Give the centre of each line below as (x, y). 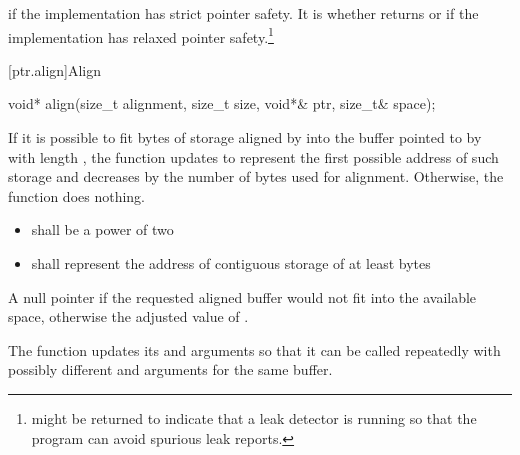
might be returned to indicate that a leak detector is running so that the (254, 417)
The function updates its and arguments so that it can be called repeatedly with (254, 349)
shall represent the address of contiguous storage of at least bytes (231, 263)
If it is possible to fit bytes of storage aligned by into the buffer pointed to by (245, 137)
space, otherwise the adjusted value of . (128, 316)
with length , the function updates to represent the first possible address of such (253, 156)
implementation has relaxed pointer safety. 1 (141, 35)
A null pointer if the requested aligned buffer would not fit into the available (242, 296)
